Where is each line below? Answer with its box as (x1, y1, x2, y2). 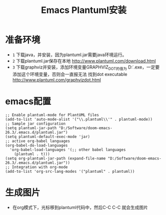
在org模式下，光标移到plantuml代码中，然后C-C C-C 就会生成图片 (12, 204, 149, 210)
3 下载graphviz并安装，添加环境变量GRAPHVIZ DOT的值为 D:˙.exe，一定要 (12, 64, 160, 71)
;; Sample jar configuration (5, 121, 66, 126)
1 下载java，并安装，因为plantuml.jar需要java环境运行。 (12, 52, 127, 58)
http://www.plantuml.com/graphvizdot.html (12, 76, 101, 82)
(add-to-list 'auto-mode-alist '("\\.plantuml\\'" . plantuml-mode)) (5, 117, 153, 122)
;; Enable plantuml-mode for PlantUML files (5, 112, 99, 117)
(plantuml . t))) (14, 151, 50, 156)
